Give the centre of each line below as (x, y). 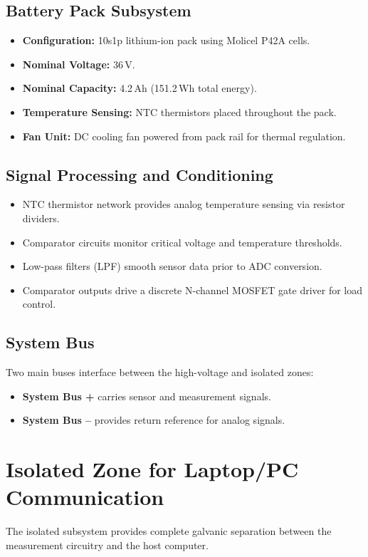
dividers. (41, 218)
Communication (85, 497)
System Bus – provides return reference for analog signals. (154, 420)
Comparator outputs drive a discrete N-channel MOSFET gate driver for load (193, 290)
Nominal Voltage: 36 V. (79, 64)
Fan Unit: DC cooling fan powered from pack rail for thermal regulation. (184, 136)
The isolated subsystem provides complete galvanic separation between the (169, 531)
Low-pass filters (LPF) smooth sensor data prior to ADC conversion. (172, 266)
